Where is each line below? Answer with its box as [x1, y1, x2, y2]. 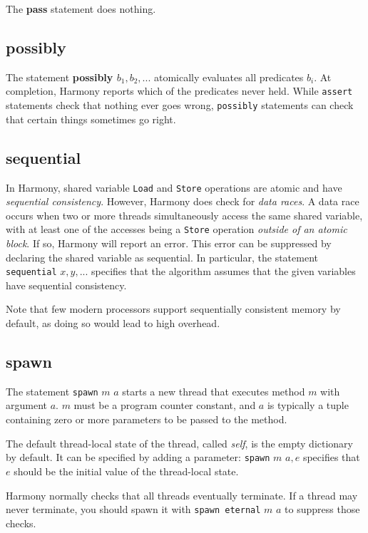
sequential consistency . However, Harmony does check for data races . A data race [6, 194, 359, 209]
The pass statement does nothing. [6, 1, 156, 16]
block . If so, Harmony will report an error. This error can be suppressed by [6, 236, 332, 250]
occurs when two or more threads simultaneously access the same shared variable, [6, 207, 363, 222]
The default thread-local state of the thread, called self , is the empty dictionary [6, 435, 354, 450]
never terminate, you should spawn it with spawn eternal [6, 502, 261, 517]
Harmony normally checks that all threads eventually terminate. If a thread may [6, 487, 358, 502]
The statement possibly [6, 69, 113, 84]
